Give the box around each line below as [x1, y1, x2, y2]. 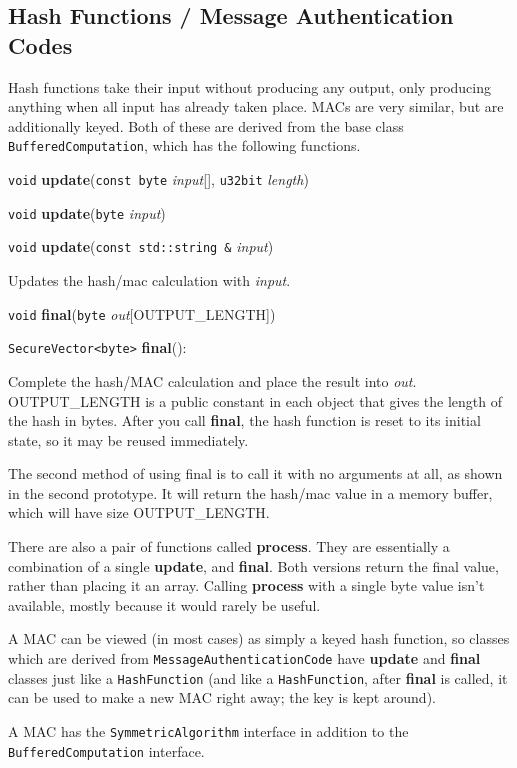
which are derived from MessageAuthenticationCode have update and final [8, 648, 481, 669]
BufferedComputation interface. [8, 740, 205, 761]
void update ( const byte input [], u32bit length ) [8, 169, 309, 190]
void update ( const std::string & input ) [8, 236, 274, 257]
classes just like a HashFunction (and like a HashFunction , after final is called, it [8, 667, 508, 688]
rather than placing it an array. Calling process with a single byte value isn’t [8, 575, 485, 596]
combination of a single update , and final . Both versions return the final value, [8, 555, 499, 576]
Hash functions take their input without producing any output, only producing [8, 76, 491, 97]
